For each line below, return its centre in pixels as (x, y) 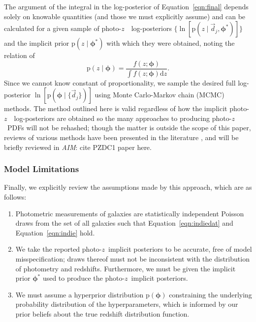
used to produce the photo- (84, 278)
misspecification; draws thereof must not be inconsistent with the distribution (132, 259)
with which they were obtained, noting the (171, 43)
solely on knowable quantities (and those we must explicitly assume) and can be (125, 16)
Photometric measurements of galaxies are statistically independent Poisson (130, 213)
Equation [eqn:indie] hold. (55, 232)
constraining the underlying (210, 294)
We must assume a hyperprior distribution (80, 294)
